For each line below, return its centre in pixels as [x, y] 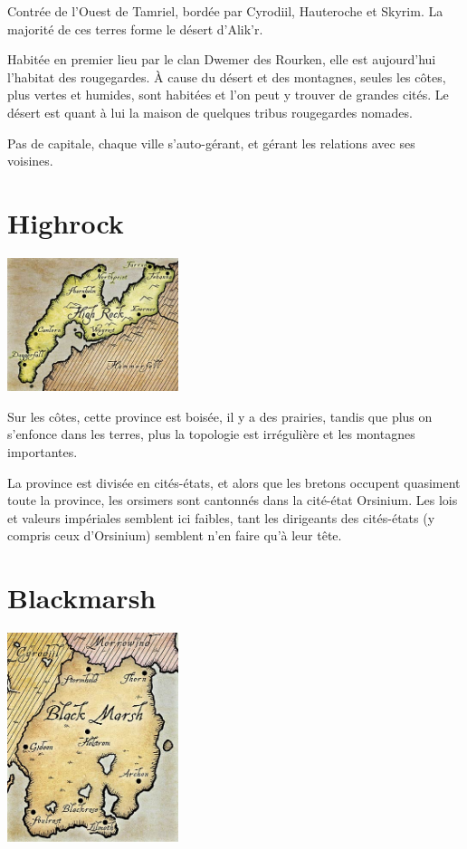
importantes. [43, 452]
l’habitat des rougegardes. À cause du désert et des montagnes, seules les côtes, [227, 76]
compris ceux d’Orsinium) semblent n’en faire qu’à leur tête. [175, 535]
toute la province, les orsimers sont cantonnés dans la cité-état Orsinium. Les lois [233, 500]
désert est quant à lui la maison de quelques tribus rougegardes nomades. [210, 112]
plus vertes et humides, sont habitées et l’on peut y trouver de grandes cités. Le [228, 95]
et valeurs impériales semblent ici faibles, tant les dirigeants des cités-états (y [221, 517]
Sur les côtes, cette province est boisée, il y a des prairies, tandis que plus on [220, 416]
